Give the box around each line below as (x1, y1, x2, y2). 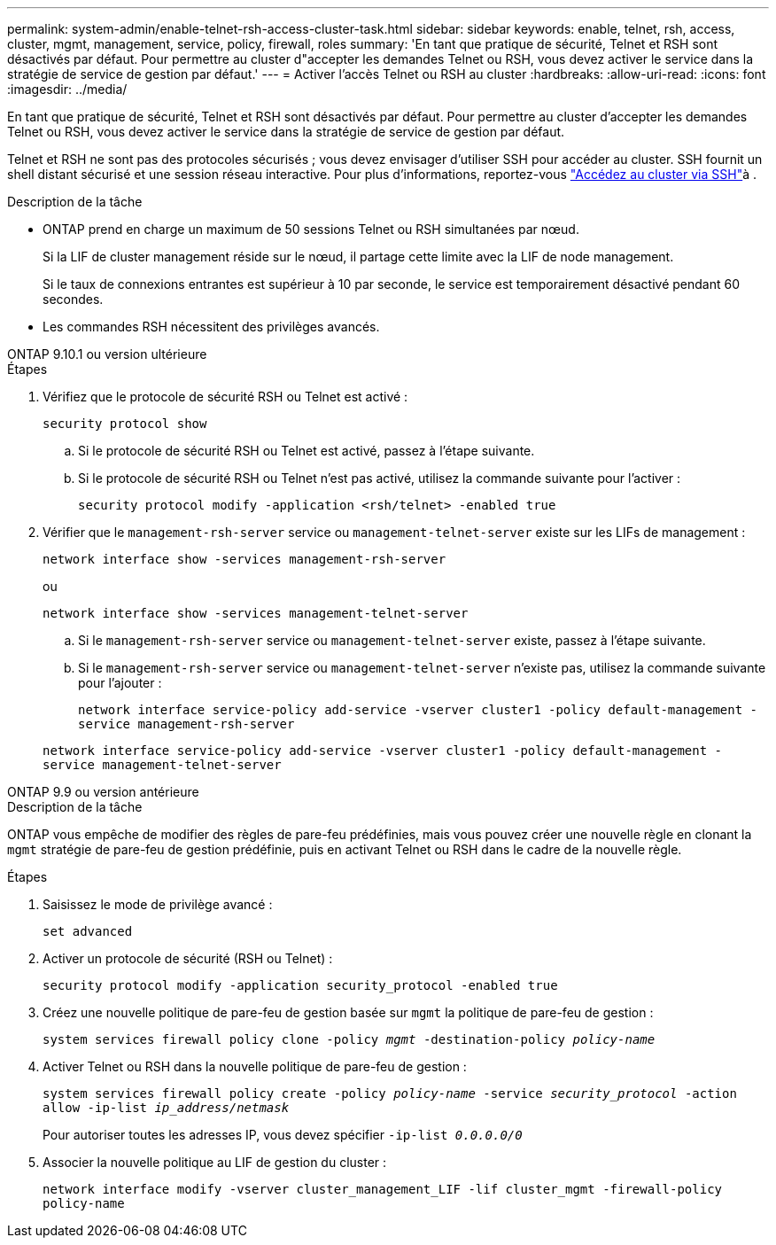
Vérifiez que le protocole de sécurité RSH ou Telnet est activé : (43, 389, 408, 404)
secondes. (43, 292, 104, 307)
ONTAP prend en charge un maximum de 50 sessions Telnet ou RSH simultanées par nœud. (43, 222, 579, 237)
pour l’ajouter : (78, 675, 162, 690)
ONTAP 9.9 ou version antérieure (7, 784, 199, 799)
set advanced (43, 924, 133, 938)
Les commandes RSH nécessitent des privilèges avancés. (43, 319, 380, 334)
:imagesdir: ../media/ (7, 82, 128, 97)
